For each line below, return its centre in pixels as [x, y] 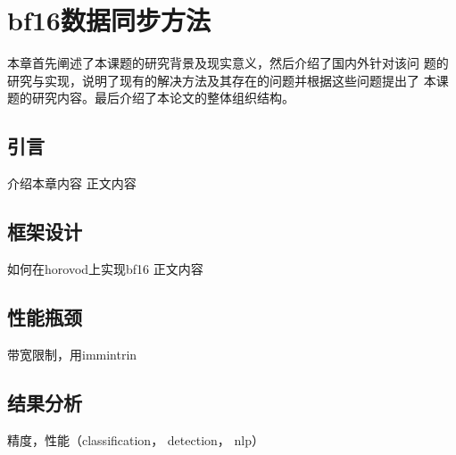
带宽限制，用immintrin [72, 354]
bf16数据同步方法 [109, 20]
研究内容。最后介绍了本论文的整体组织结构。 [163, 98]
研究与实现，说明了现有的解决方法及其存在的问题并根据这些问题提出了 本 [222, 80]
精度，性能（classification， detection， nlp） [136, 439]
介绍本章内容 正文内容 [72, 183]
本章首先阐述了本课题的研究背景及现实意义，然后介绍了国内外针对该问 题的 [228, 63]
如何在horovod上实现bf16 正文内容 [105, 268]
